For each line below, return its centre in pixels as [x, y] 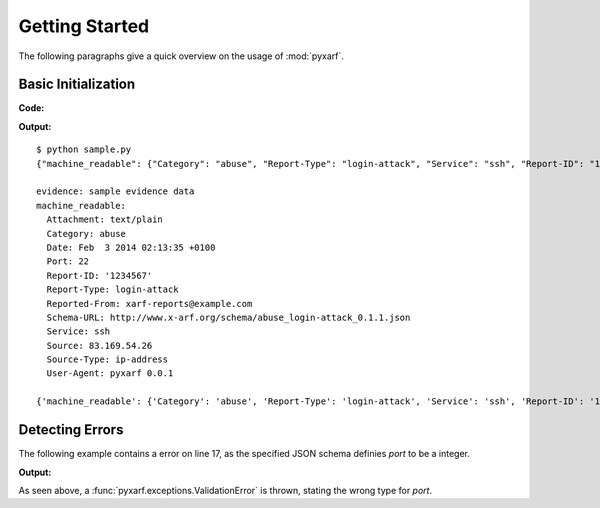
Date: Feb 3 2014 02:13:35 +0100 [131, 247]
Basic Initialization [77, 84]
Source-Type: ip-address [107, 359]
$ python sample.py [84, 149]
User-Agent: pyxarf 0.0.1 [110, 373]
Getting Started [84, 26]
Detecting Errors [71, 430]
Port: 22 [68, 261]
